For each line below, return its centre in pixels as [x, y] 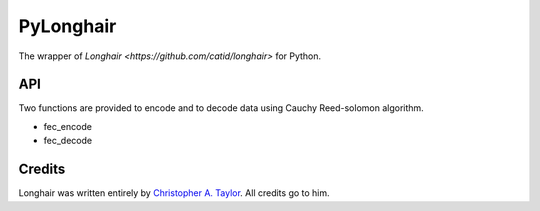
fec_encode [67, 126]
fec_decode [68, 141]
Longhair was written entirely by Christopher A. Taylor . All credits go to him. [174, 193]
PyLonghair [67, 26]
